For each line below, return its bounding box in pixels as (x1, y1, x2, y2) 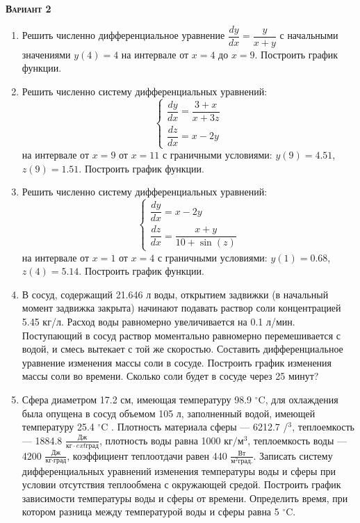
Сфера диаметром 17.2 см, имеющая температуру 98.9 (22, 392, 252, 406)
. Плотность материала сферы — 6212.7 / (111, 419, 288, 434)
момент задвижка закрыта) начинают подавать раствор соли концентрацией (22, 300, 341, 315)
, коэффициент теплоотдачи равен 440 (67, 448, 227, 462)
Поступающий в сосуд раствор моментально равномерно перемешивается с (22, 328, 341, 342)
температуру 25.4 (22, 419, 95, 434)
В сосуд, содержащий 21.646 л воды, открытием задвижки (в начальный (22, 287, 329, 301)
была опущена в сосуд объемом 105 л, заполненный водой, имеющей (22, 405, 316, 420)
